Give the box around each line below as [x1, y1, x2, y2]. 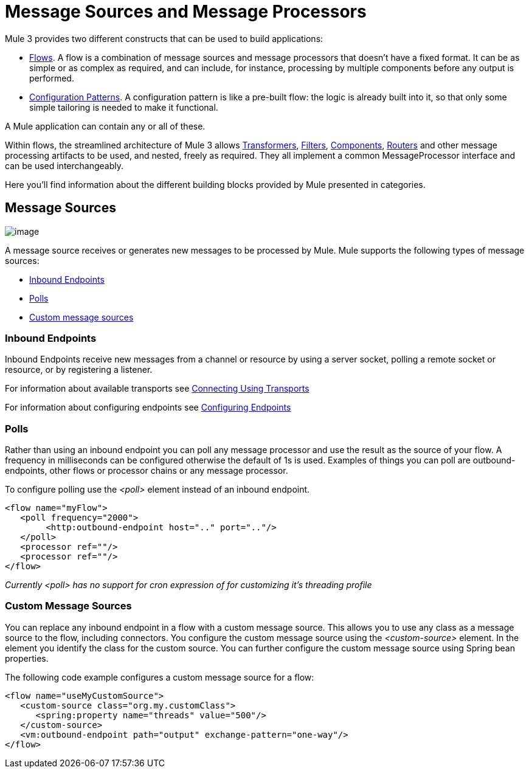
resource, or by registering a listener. [5, 364, 153, 375]
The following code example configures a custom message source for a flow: [5, 671, 314, 682]
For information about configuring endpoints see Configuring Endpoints [5, 402, 291, 413]
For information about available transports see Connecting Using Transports [5, 383, 309, 394]
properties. [5, 653, 49, 664]
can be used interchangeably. [5, 160, 123, 171]
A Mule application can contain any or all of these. [5, 120, 206, 131]
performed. [29, 72, 74, 83]
